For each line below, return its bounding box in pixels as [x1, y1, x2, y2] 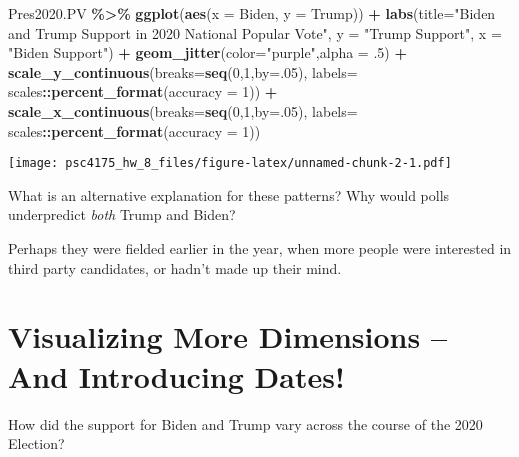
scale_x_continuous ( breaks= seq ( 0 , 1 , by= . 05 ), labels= [8, 100, 358, 121]
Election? [8, 433, 65, 454]
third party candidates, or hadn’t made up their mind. [8, 257, 342, 278]
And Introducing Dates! [8, 355, 345, 396]
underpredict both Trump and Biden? [8, 204, 236, 225]
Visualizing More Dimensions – [8, 316, 448, 357]
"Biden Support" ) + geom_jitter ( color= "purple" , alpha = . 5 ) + [8, 42, 407, 63]
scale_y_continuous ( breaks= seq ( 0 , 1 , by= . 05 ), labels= [8, 61, 358, 82]
